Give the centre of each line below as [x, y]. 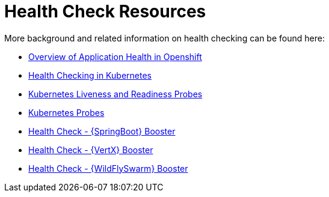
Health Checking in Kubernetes [90, 75]
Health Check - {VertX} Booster [91, 150]
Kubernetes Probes [66, 112]
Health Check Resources [105, 11]
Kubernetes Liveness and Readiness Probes [115, 94]
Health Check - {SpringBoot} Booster [102, 131]
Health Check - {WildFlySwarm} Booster [108, 168]
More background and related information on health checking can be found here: [164, 38]
